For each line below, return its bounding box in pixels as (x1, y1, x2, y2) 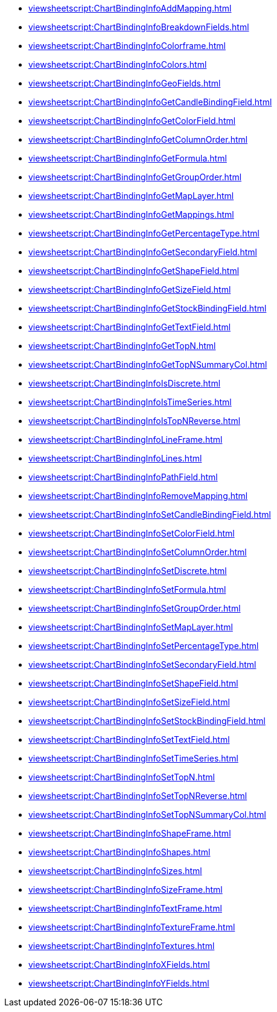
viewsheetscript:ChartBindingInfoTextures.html (28, 941, 215, 951)
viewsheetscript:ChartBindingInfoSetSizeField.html (28, 697, 230, 707)
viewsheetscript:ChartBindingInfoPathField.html (28, 472, 218, 482)
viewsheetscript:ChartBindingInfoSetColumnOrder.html (28, 547, 247, 557)
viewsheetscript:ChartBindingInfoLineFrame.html (28, 434, 223, 445)
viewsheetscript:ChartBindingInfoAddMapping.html (28, 3, 232, 13)
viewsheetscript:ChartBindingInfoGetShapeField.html (28, 266, 240, 276)
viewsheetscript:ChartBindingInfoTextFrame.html (28, 903, 222, 913)
